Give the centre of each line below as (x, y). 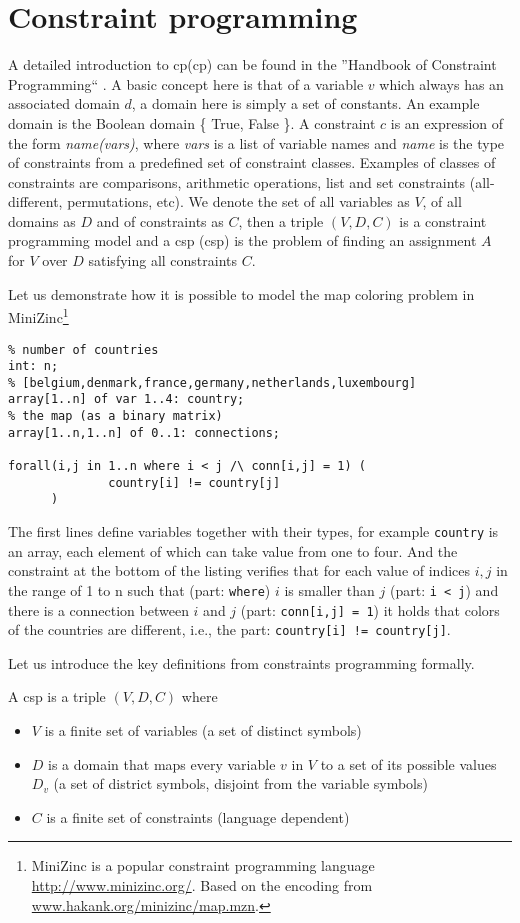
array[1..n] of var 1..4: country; (126, 399)
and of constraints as (160, 220)
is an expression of (447, 122)
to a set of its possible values (408, 763)
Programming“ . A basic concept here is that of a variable (186, 83)
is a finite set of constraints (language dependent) (198, 816)
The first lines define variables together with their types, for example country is (253, 531)
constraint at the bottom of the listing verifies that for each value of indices (239, 570)
